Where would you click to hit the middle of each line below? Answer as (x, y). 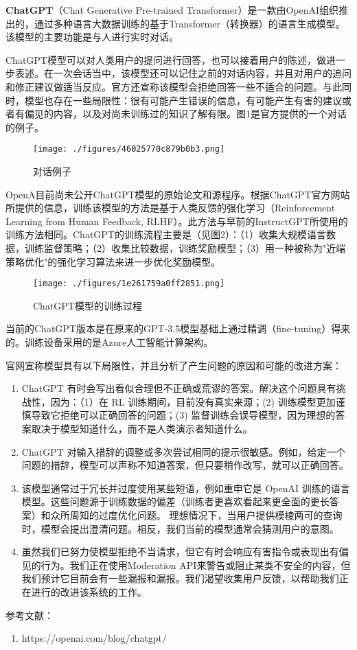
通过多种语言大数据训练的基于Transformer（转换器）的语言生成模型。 (189, 23)
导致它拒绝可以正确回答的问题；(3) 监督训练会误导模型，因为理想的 (183, 415)
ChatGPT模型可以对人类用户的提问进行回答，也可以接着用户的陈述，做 (166, 59)
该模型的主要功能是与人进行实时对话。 (92, 37)
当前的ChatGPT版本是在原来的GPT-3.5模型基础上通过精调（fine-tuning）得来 (178, 328)
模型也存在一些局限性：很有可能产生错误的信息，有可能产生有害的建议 (183, 100)
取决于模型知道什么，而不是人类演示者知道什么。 (142, 428)
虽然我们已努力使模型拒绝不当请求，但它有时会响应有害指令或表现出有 (180, 552)
